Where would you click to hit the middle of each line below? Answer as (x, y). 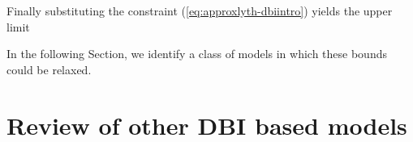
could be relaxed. (49, 69)
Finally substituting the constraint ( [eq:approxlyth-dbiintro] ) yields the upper (200, 10)
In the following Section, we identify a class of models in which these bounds (197, 54)
